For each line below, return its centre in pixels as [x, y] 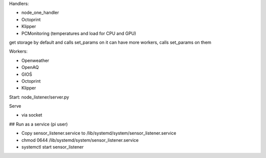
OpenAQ [30, 67]
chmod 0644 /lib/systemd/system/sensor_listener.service [80, 140]
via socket [32, 115]
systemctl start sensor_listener [52, 147]
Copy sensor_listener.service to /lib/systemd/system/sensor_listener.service [99, 133]
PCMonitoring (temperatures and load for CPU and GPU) [79, 33]
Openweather [35, 60]
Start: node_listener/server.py [39, 97]
